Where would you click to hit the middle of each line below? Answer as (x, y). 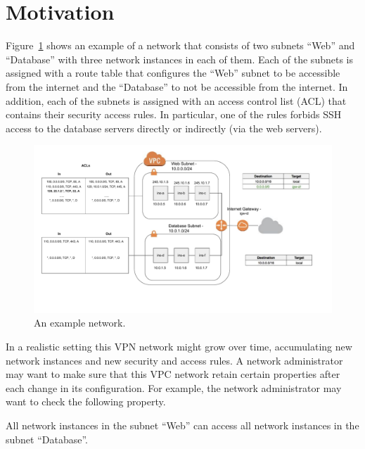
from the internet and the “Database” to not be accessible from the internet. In (177, 86)
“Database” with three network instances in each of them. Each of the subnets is (179, 59)
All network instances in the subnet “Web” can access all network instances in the (182, 425)
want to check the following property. (86, 401)
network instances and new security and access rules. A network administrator (174, 360)
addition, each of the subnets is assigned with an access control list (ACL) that (176, 100)
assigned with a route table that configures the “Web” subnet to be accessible (173, 73)
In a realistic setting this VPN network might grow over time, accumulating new (179, 346)
